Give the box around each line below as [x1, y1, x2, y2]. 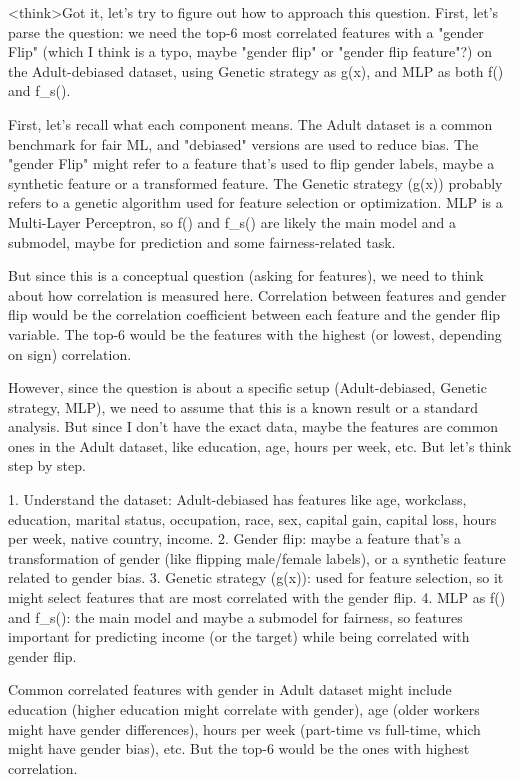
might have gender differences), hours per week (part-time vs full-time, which [8, 718, 481, 739]
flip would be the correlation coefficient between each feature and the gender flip [8, 304, 501, 325]
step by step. [8, 455, 86, 476]
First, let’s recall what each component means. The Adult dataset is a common [8, 113, 493, 134]
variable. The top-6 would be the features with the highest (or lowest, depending [8, 323, 502, 344]
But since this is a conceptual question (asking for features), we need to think [8, 265, 484, 286]
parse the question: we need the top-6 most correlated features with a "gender [8, 21, 484, 42]
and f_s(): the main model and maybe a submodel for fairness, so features [8, 606, 463, 627]
